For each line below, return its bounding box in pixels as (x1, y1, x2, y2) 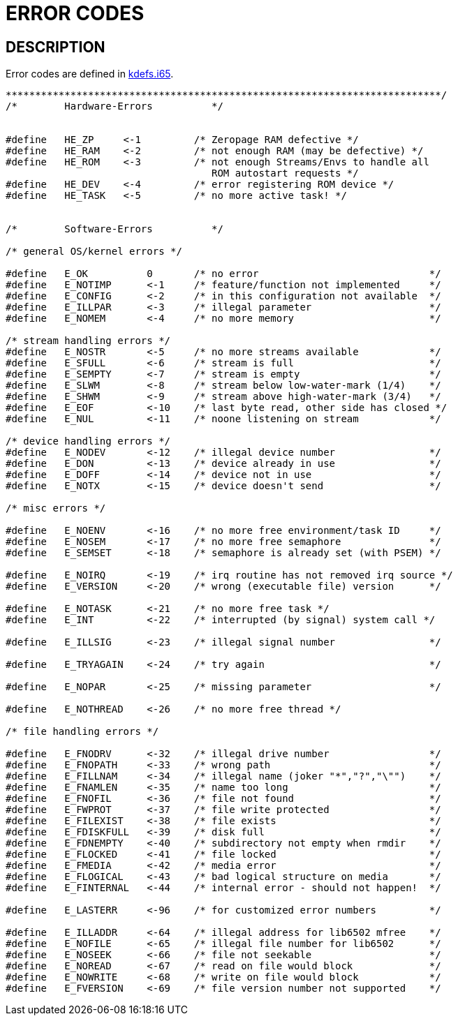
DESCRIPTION (6, 38, 105, 56)
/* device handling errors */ (6, 435, 171, 447)
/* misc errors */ (6, 502, 106, 514)
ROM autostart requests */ (212, 167, 359, 179)
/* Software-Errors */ (6, 223, 223, 235)
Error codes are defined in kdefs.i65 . (6, 68, 174, 80)
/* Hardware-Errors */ (6, 100, 223, 112)
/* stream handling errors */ (6, 335, 171, 347)
